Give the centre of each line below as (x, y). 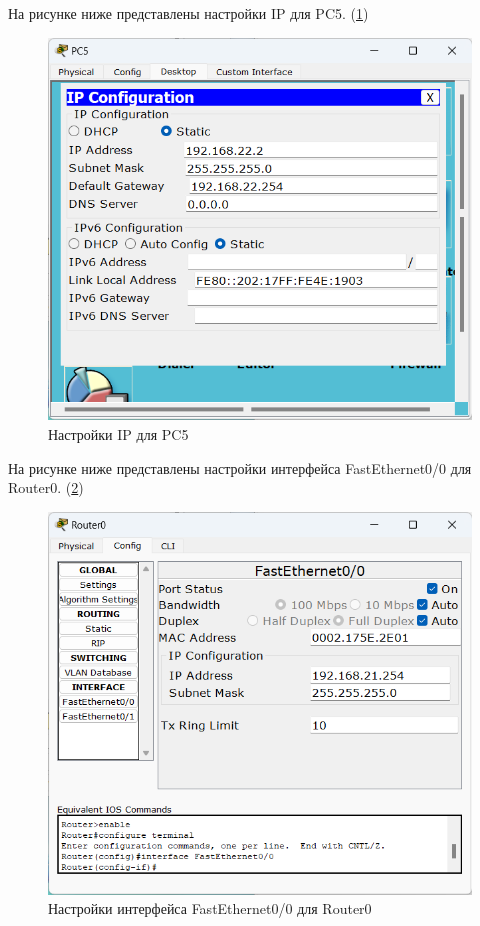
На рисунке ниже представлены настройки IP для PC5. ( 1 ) (188, 13)
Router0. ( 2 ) (46, 487)
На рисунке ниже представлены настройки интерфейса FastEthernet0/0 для (240, 467)
